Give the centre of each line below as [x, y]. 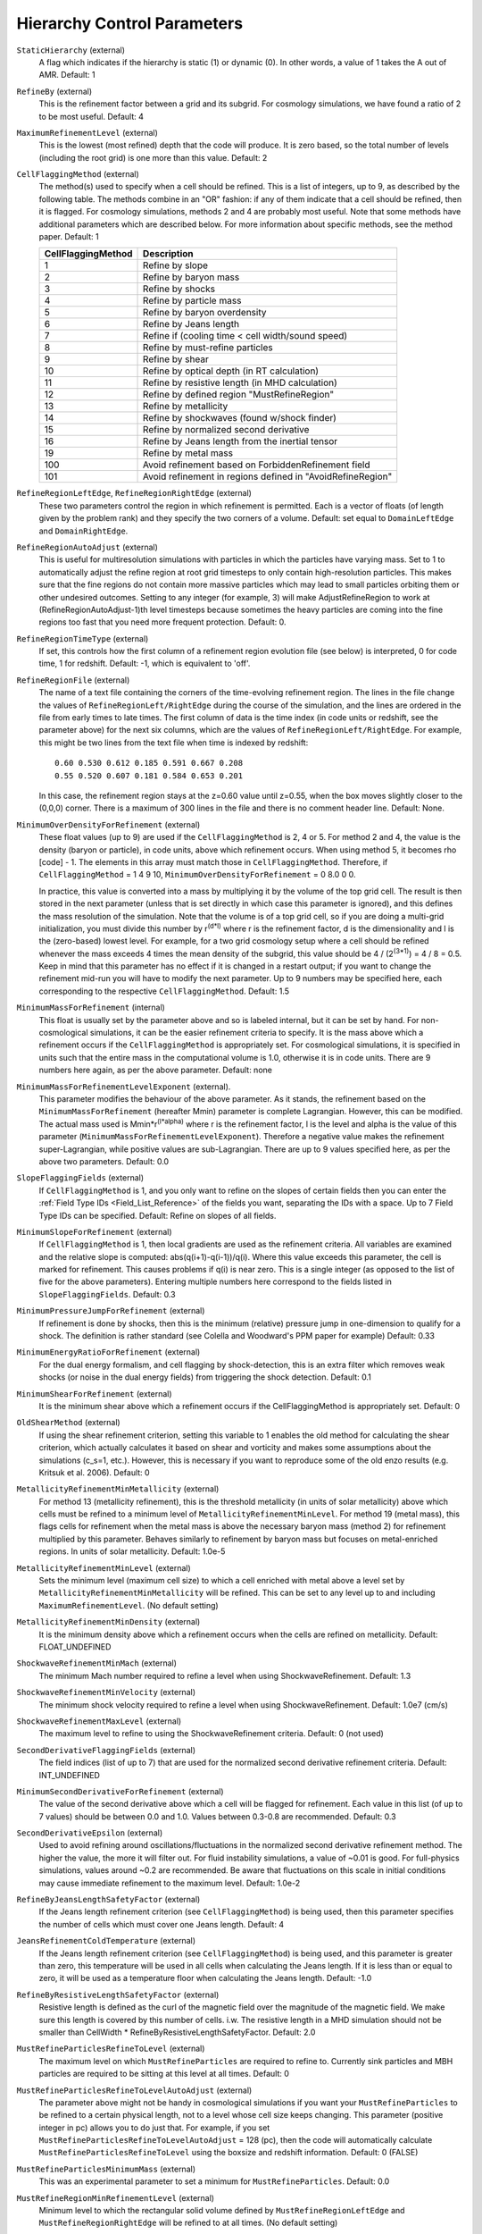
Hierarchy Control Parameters [130, 23]
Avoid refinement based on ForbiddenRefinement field [257, 465]
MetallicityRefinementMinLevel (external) [104, 1567]
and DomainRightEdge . [83, 531]
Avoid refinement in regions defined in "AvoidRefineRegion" [268, 476]
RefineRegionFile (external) [73, 680]
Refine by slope [176, 265]
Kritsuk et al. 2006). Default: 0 [95, 1472]
